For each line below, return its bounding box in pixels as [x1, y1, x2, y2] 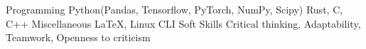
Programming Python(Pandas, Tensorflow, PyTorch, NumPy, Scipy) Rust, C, [6, 2, 343, 16]
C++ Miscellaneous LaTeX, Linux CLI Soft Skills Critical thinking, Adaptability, [6, 16, 361, 31]
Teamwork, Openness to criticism [6, 30, 151, 45]
